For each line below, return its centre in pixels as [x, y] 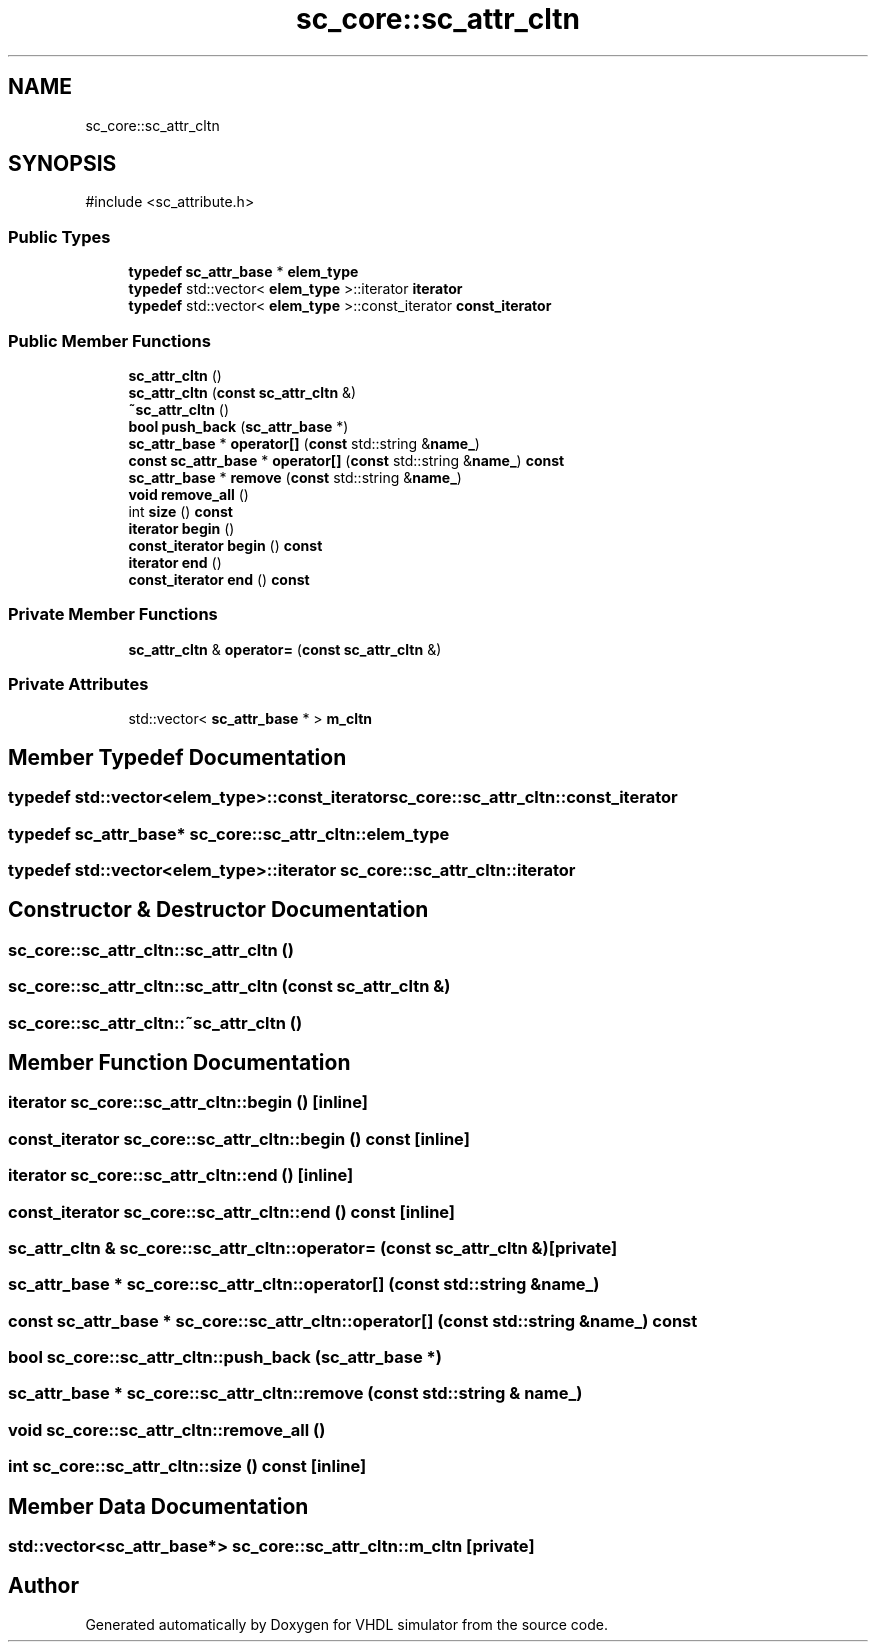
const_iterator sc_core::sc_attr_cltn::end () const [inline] [232, 1211]
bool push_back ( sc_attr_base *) [238, 426]
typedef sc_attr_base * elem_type [243, 272]
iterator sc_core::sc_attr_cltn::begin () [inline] [188, 1102]
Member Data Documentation [158, 1506]
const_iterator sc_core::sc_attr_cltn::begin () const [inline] [239, 1138]
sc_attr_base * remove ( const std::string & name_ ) [295, 477]
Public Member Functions [109, 340]
